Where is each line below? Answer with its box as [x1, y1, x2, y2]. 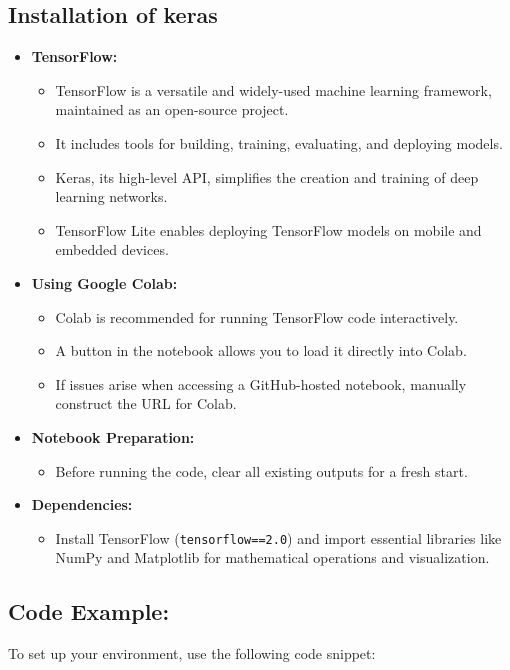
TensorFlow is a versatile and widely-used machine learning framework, [55, 79, 492, 100]
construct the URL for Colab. [55, 393, 237, 414]
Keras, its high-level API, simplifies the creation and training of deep [55, 166, 479, 187]
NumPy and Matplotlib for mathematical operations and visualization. [55, 547, 490, 568]
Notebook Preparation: [31, 426, 195, 447]
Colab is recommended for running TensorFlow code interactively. [55, 306, 459, 327]
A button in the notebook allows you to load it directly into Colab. [55, 340, 467, 361]
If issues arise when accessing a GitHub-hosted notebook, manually [55, 373, 467, 394]
